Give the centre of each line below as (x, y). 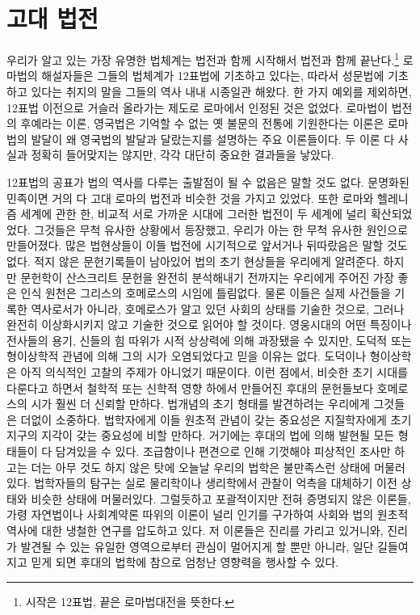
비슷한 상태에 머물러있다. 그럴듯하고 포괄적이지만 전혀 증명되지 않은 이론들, (221, 498)
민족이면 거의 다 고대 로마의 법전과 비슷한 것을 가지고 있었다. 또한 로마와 (190, 198)
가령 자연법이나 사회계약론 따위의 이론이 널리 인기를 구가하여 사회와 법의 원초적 (208, 514)
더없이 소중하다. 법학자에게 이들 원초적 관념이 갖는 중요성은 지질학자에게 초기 (216, 419)
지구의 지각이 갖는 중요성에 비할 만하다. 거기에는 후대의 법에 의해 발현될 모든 (201, 435)
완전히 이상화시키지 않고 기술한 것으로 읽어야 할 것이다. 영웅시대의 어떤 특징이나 (209, 324)
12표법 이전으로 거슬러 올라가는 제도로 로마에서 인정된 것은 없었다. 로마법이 (197, 107)
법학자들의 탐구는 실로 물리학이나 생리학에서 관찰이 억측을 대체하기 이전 (216, 483)
